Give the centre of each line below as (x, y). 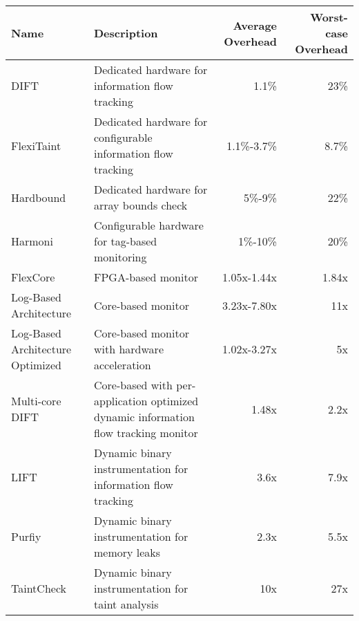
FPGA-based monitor (146, 277)
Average (255, 25)
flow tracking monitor (146, 433)
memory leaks (127, 552)
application (121, 401)
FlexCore (33, 277)
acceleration (123, 365)
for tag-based (126, 241)
